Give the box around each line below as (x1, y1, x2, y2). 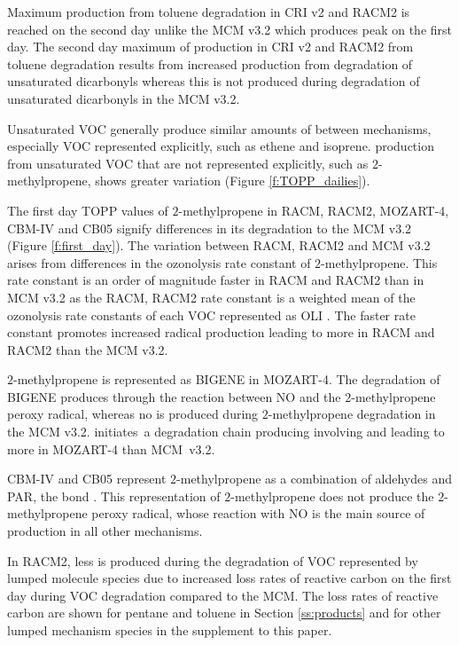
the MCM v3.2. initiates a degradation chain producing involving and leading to (7, 422, 445, 441)
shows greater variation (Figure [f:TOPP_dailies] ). (95, 171, 370, 190)
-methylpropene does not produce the (230, 486, 434, 505)
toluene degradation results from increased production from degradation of (7, 54, 413, 73)
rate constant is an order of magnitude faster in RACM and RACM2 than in (7, 271, 424, 289)
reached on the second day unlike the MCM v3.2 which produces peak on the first (7, 20, 453, 38)
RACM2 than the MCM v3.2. (7, 340, 168, 358)
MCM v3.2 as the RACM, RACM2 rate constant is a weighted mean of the (7, 287, 416, 306)
